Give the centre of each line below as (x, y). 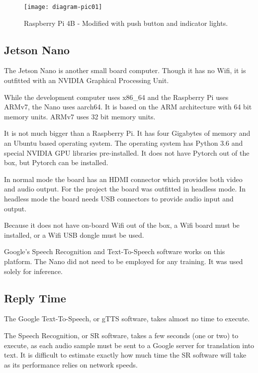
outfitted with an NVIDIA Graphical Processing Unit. (86, 80)
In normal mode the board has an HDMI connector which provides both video (123, 179)
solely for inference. (33, 271)
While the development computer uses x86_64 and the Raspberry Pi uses (116, 97)
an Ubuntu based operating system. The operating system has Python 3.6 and (124, 143)
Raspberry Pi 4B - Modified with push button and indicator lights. (126, 23)
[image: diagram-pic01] (63, 7)
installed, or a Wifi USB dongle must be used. (74, 234)
